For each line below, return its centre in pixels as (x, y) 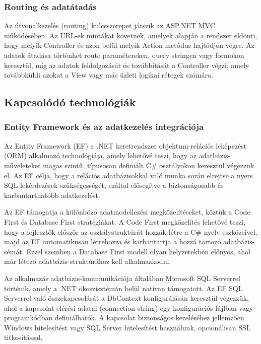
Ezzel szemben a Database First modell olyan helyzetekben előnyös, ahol (139, 251)
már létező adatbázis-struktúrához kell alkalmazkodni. (88, 261)
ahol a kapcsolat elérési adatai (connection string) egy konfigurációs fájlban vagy (129, 307)
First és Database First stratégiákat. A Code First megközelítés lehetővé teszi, (125, 221)
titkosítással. (23, 337)
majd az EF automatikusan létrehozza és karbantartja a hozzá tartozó (113, 242)
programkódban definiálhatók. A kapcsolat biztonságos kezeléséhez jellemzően (124, 318)
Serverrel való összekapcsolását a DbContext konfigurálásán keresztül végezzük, (126, 298)
